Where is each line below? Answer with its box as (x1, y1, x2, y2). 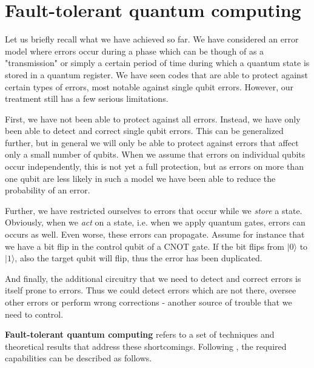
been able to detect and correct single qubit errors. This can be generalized (5, 124, 284, 137)
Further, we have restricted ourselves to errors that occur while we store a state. (5, 204, 302, 216)
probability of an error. (5, 184, 90, 196)
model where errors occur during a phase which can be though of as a (5, 44, 264, 57)
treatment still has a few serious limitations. (5, 92, 169, 105)
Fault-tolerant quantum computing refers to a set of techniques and (5, 328, 275, 341)
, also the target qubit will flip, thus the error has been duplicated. (15, 252, 262, 264)
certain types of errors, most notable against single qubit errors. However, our (5, 80, 294, 93)
